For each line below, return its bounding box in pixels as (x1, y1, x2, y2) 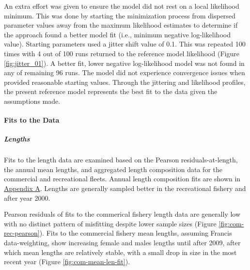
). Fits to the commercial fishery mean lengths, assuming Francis (39, 228, 232, 238)
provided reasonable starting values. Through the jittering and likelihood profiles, (4, 77, 246, 87)
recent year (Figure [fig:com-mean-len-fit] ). (4, 256, 130, 267)
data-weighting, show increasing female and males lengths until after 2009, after (4, 238, 241, 248)
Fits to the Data (4, 115, 60, 125)
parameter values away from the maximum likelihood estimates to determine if (4, 20, 238, 30)
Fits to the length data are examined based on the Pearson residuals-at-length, (4, 155, 238, 165)
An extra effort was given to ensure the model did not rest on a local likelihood (4, 1, 239, 11)
